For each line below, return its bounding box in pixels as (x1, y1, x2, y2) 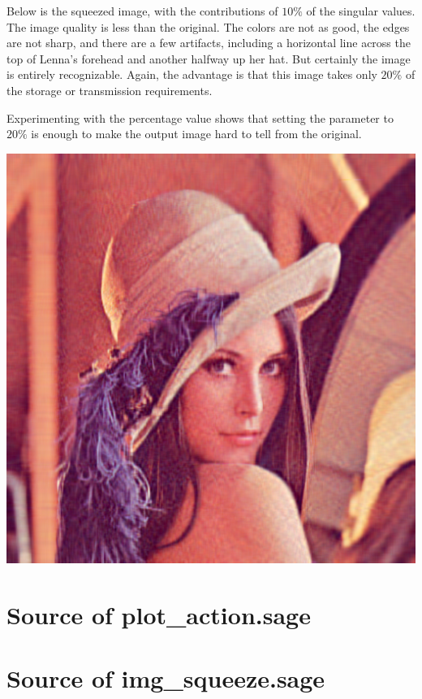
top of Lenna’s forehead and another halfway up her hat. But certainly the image (6, 50, 411, 67)
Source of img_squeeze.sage (6, 661, 325, 694)
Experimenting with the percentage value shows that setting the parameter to (6, 109, 394, 126)
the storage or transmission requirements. (6, 81, 213, 98)
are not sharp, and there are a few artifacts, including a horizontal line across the (6, 34, 411, 51)
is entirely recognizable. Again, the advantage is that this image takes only (6, 66, 377, 83)
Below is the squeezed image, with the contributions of (6, 2, 278, 19)
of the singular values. (306, 2, 416, 19)
